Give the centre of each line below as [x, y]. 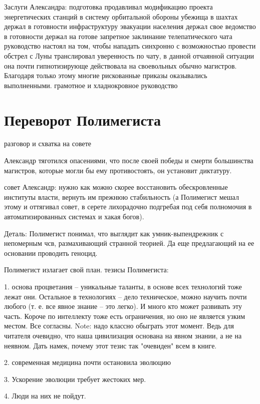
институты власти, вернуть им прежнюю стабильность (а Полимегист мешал [121, 196]
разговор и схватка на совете [48, 143]
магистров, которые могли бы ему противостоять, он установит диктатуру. [118, 170]
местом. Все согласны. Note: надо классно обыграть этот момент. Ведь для [119, 326]
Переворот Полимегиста [82, 119]
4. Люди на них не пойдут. [45, 396]
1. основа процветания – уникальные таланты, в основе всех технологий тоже [123, 286]
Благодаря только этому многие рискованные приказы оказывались [106, 75]
